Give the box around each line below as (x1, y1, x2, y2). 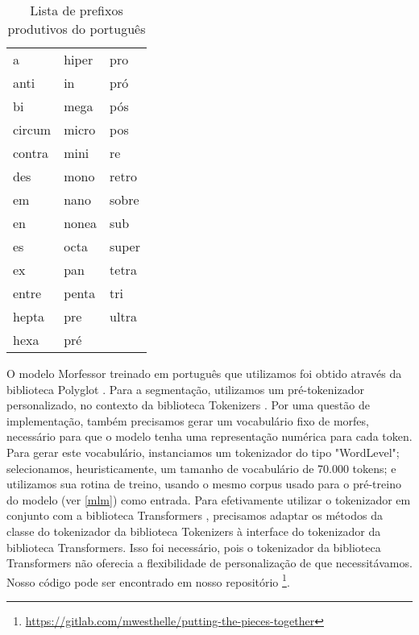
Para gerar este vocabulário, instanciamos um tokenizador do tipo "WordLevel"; (6, 443, 400, 460)
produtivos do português (7, 19, 146, 38)
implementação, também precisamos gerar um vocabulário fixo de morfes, (6, 412, 369, 429)
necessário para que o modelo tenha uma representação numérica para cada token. (6, 428, 413, 445)
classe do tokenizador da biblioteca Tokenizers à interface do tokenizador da (6, 522, 381, 539)
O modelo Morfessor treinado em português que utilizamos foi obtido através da (6, 365, 402, 381)
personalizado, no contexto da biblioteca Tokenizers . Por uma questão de (6, 396, 370, 413)
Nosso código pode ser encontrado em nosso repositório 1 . (6, 571, 290, 590)
